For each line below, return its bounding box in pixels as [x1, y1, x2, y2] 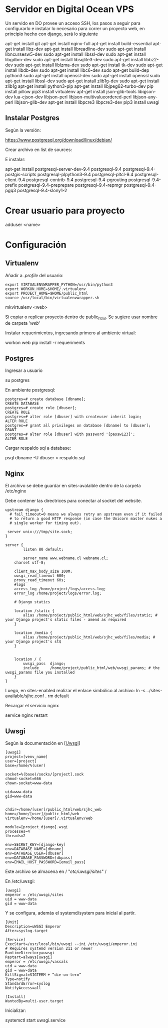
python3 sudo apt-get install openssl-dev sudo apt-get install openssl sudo [5, 72, 160, 78]
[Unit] [5, 920, 19, 925]
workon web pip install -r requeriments [5, 340, 85, 346]
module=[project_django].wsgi [5, 824, 68, 829]
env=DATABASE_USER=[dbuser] [5, 851, 64, 856]
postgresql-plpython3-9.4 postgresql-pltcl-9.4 [37, 171, 134, 177]
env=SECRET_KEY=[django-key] [5, 842, 66, 847]
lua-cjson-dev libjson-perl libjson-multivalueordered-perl [14, 94, 132, 100]
